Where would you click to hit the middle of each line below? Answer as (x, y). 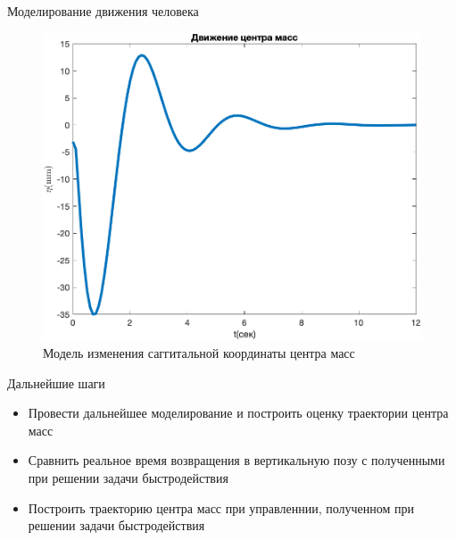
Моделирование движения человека (103, 11)
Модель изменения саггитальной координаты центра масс (199, 353)
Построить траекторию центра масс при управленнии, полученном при (221, 507)
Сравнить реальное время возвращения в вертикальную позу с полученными (236, 460)
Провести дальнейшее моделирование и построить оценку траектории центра (238, 413)
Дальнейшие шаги (56, 382)
